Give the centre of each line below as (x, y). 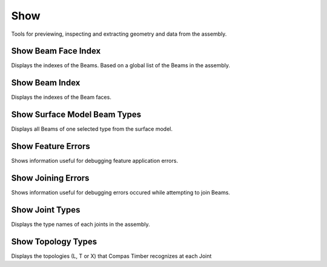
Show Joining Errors (50, 178)
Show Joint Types (46, 210)
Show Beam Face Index (56, 51)
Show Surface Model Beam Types (76, 115)
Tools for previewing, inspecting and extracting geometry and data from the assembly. (119, 34)
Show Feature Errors (51, 146)
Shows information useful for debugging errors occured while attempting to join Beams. (121, 193)
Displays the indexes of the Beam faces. (61, 97)
